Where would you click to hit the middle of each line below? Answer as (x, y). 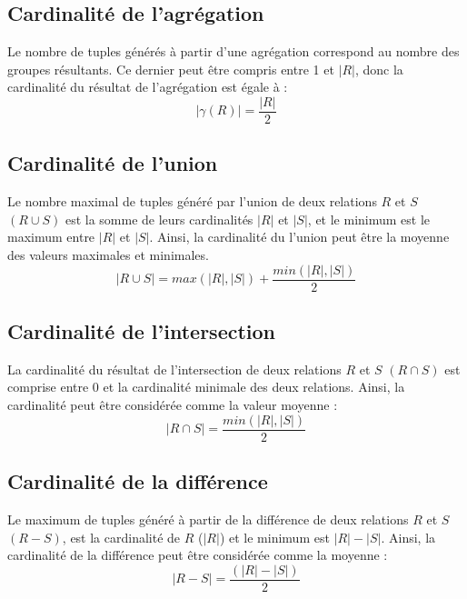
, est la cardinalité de (121, 537)
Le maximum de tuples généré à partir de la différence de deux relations (208, 519)
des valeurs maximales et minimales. (108, 255)
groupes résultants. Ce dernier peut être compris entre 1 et (171, 69)
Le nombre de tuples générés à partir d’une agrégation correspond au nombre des (233, 51)
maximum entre (51, 237)
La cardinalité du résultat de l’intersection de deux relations (174, 369)
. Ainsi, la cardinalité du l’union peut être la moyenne (299, 237)
